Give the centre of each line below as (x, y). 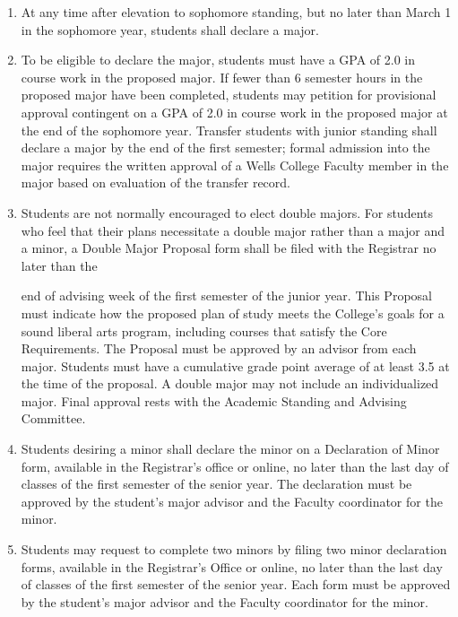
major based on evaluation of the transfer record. (156, 182)
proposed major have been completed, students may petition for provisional (229, 95)
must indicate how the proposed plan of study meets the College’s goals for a (233, 313)
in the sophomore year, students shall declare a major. (170, 29)
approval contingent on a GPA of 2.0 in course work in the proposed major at (234, 112)
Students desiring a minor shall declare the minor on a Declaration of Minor (230, 449)
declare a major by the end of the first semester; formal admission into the (225, 148)
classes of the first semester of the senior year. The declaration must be (216, 484)
